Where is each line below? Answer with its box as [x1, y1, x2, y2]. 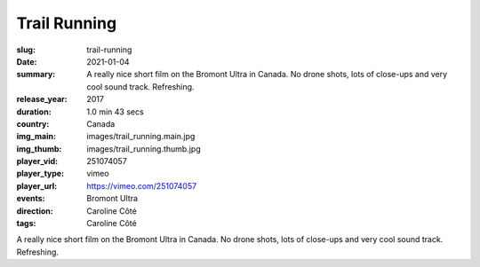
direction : [16, 205, 53, 216]
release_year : [16, 94, 68, 105]
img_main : [16, 131, 57, 142]
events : [16, 193, 45, 204]
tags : [16, 218, 36, 229]
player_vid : [16, 156, 58, 167]
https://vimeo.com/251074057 [86, 180, 197, 191]
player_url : [16, 180, 58, 191]
